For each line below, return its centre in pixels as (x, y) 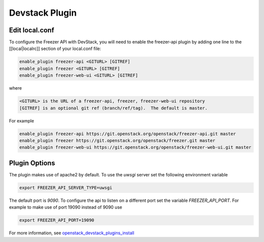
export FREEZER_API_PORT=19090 (57, 220)
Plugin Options (32, 163)
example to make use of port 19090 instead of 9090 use (66, 207)
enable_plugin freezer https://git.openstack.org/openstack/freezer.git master (117, 140)
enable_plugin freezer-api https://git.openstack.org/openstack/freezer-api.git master (128, 134)
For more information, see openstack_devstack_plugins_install (72, 233)
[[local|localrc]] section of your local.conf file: (55, 48)
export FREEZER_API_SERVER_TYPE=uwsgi (66, 188)
